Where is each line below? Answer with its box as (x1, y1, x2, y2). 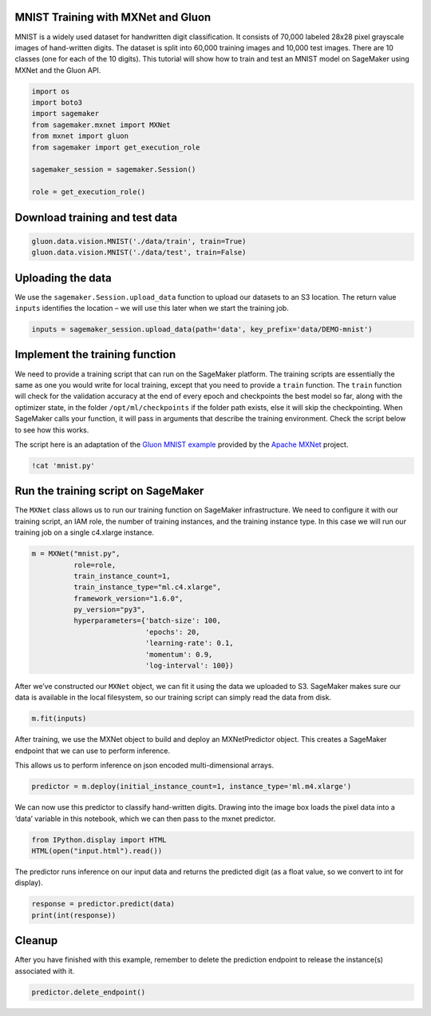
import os (31, 86, 70, 96)
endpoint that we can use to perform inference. (14, 746, 171, 755)
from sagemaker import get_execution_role (31, 142, 200, 152)
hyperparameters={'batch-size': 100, (73, 616, 221, 625)
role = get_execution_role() (31, 188, 146, 197)
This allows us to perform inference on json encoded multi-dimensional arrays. (14, 760, 275, 771)
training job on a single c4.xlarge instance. (14, 528, 155, 537)
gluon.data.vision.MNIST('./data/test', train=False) (31, 248, 247, 257)
